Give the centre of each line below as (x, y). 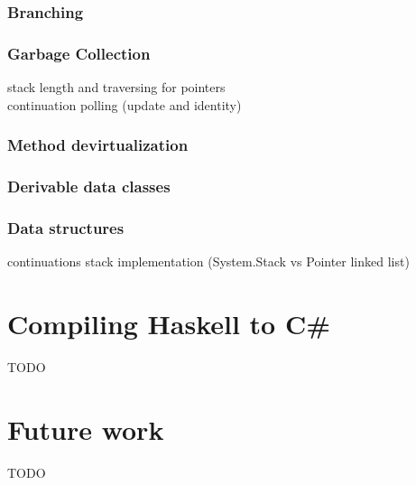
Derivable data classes (89, 187)
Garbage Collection (79, 53)
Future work (86, 429)
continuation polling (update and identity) (125, 104)
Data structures (66, 227)
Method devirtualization (98, 145)
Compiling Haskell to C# (169, 323)
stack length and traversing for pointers (116, 87)
